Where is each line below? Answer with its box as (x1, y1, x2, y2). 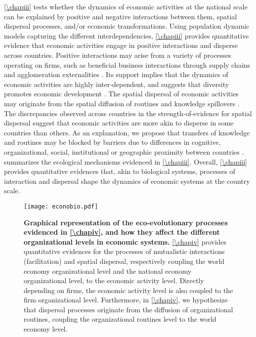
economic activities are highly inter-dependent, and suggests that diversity (4, 79, 229, 89)
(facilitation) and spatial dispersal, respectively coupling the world (24, 255, 225, 266)
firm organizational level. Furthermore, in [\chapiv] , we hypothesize (24, 295, 228, 305)
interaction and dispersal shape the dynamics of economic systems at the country (4, 175, 250, 186)
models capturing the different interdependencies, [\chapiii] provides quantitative (4, 30, 249, 41)
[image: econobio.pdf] (24, 203, 98, 210)
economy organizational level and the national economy (24, 265, 192, 276)
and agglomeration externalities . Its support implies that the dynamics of (4, 69, 228, 80)
